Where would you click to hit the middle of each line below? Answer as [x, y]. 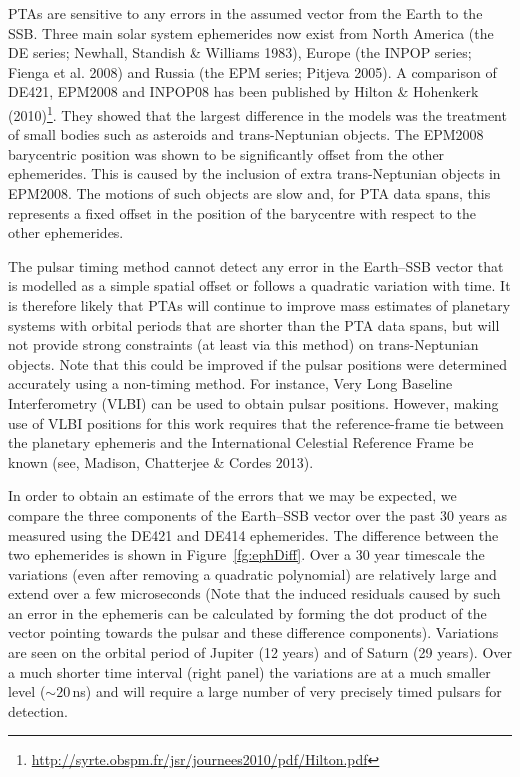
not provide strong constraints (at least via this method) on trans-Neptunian [243, 344]
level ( [27, 691]
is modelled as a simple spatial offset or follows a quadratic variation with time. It [259, 285]
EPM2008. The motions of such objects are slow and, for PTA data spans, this [249, 193]
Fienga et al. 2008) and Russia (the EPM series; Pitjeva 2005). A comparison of [252, 71]
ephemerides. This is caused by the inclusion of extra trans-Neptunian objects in [254, 173]
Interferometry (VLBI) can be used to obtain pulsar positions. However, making [253, 402]
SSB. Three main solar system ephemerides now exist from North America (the [251, 32]
